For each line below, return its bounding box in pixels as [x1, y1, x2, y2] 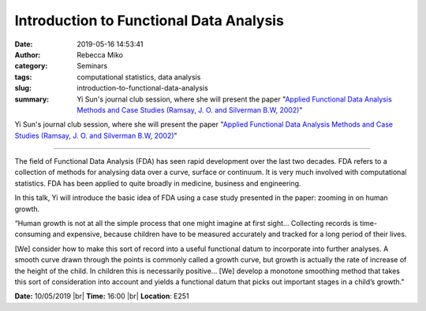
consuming [14, 229, 51, 239]
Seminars [77, 61, 108, 71]
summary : [14, 94, 50, 104]
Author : [14, 50, 41, 59]
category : [14, 61, 48, 71]
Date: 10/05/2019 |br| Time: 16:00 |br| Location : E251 [14, 291, 189, 301]
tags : [14, 72, 32, 82]
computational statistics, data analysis [77, 72, 201, 82]
